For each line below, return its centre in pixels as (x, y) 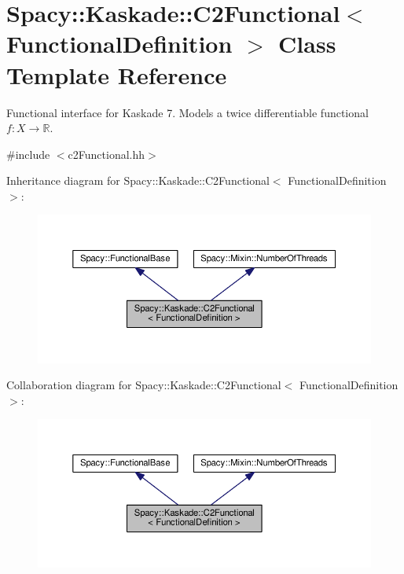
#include (28, 154)
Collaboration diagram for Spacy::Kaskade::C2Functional (144, 385)
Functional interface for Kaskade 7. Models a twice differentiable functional (187, 112)
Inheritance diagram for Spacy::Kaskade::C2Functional (138, 180)
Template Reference (117, 74)
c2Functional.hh (107, 154)
